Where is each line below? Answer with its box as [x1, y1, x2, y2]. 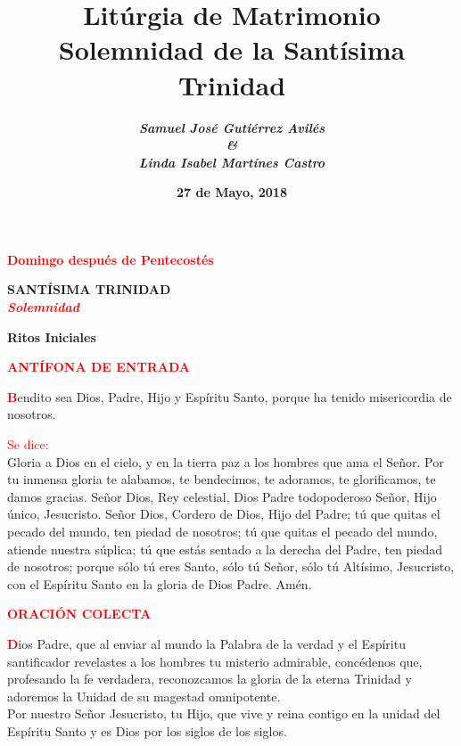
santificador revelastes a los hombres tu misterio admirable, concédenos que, [7, 652, 423, 670]
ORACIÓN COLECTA [7, 604, 152, 623]
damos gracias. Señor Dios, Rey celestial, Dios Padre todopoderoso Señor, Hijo [7, 487, 437, 505]
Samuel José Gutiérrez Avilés [138, 118, 325, 136]
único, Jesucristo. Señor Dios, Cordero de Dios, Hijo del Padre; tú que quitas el [7, 504, 440, 523]
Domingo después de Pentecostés [7, 250, 214, 268]
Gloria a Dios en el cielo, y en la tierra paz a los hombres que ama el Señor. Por [7, 452, 444, 471]
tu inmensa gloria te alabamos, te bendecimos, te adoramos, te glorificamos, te [7, 470, 436, 488]
